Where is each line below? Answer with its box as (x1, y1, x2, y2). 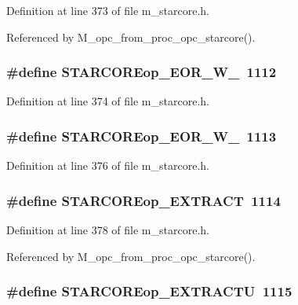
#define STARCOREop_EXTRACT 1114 (6, 190, 281, 210)
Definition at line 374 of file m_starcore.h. (6, 93, 209, 109)
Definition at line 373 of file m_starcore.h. (6, 2, 209, 18)
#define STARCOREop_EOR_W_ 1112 (6, 62, 277, 82)
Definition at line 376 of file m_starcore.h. (6, 157, 209, 174)
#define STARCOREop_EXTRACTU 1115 (6, 281, 293, 301)
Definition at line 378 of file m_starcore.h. (6, 222, 209, 238)
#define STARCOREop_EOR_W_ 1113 (6, 126, 277, 145)
